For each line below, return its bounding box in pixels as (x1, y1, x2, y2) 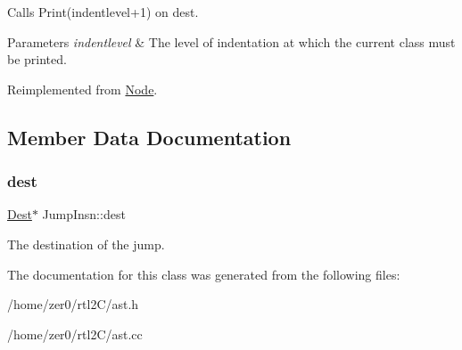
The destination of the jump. (7, 234, 165, 253)
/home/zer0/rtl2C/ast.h (7, 295, 139, 313)
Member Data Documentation (7, 123, 292, 151)
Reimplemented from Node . (7, 79, 158, 98)
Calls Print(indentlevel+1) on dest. (7, 3, 199, 20)
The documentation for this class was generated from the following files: (7, 265, 400, 283)
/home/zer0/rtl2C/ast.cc (7, 324, 143, 343)
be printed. (7, 50, 67, 69)
